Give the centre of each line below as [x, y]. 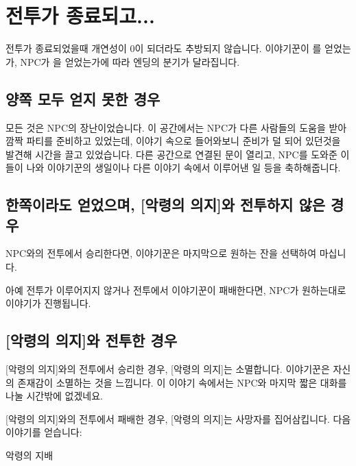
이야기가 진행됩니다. [48, 303]
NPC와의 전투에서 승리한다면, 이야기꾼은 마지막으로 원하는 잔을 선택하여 [161, 253]
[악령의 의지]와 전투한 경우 [92, 340]
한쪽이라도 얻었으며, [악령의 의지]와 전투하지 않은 [166, 205]
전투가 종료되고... [80, 15]
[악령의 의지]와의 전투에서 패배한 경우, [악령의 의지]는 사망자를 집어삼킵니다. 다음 [178, 418]
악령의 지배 [29, 455]
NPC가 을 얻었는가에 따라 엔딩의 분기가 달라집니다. [130, 61]
